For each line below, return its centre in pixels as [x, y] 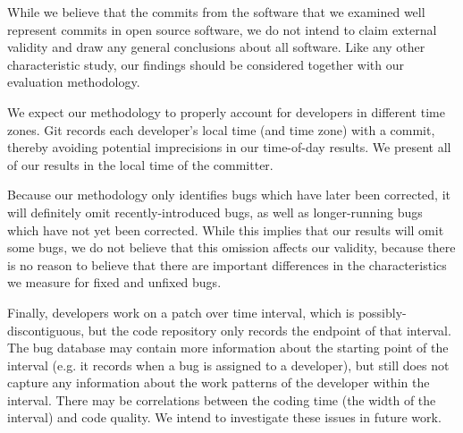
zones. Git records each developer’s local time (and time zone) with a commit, [221, 129]
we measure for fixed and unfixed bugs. [114, 282]
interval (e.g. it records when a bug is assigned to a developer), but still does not [228, 365]
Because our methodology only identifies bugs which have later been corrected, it [229, 195]
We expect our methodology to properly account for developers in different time [226, 111]
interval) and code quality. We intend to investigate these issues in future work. [224, 417]
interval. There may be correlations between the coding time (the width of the [222, 399]
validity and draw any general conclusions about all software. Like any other [216, 47]
